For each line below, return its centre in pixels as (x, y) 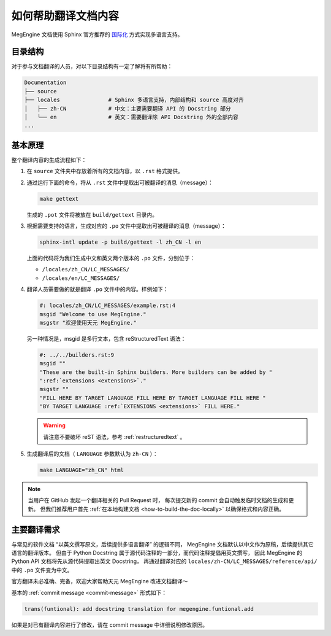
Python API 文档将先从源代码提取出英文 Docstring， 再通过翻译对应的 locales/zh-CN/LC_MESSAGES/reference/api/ (164, 561)
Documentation (45, 83)
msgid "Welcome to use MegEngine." (93, 314)
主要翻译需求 (36, 529)
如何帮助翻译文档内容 (65, 16)
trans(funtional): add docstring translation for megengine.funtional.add (139, 609)
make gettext (59, 199)
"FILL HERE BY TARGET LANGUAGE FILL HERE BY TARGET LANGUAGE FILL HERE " (153, 398)
